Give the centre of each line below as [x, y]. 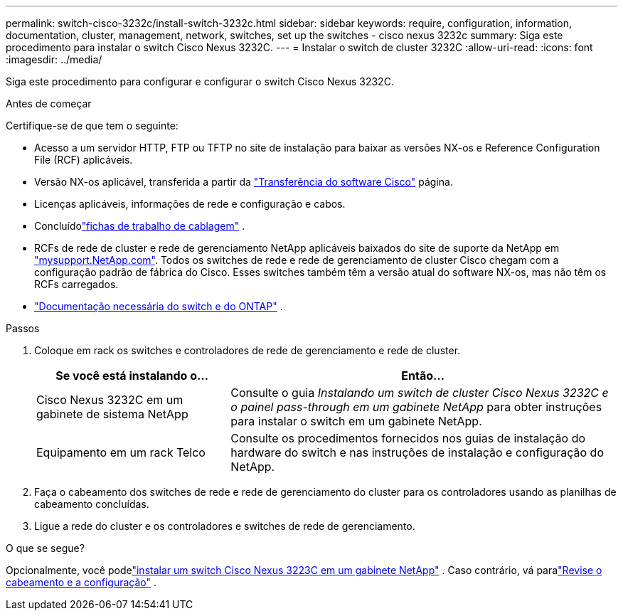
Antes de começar [49, 103]
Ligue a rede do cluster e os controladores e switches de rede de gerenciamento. [225, 526]
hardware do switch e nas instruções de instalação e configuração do [417, 452]
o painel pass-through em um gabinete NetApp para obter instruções [416, 407]
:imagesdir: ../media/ [54, 59]
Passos [23, 328]
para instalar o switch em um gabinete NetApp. [356, 421]
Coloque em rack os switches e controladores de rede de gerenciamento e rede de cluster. [247, 350]
